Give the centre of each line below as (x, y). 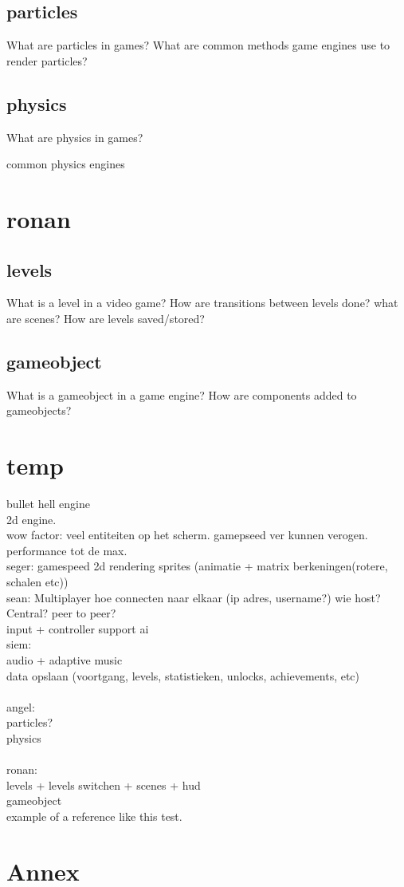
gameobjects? (39, 410)
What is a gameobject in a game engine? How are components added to (182, 394)
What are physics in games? (75, 137)
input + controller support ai (78, 628)
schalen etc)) (37, 582)
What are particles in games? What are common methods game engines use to (198, 45)
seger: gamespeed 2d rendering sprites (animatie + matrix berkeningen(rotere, (197, 566)
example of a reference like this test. (94, 816)
